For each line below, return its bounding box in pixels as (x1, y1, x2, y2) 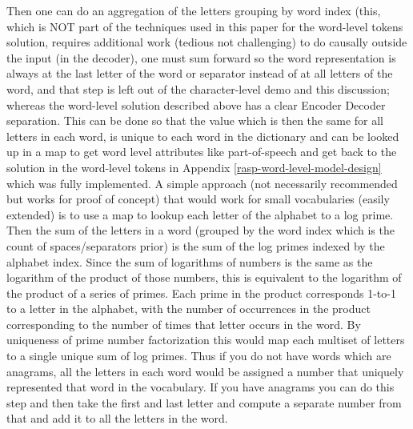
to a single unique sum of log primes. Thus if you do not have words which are (6, 347, 391, 364)
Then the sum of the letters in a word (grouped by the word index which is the (6, 222, 395, 239)
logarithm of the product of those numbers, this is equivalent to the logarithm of (6, 269, 402, 286)
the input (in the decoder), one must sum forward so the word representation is (6, 49, 396, 66)
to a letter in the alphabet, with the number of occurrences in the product (6, 300, 371, 317)
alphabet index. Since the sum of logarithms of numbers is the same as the (6, 253, 373, 270)
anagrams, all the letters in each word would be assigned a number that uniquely (6, 363, 404, 379)
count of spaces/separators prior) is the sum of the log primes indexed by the (6, 237, 385, 254)
